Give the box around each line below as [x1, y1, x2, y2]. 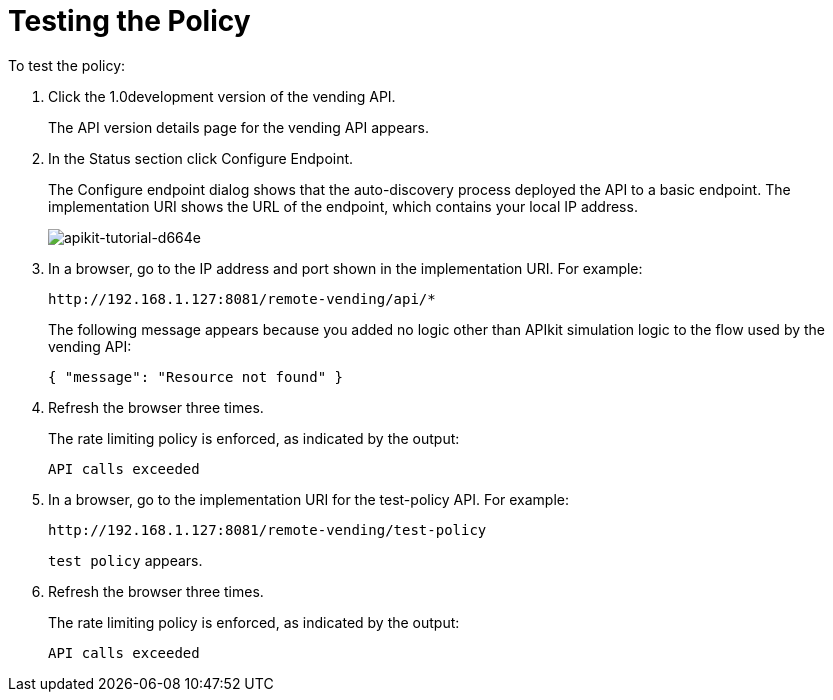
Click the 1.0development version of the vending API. [48, 87, 396, 105]
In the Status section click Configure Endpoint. [48, 149, 354, 167]
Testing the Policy [8, 4, 251, 38]
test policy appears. [48, 551, 203, 569]
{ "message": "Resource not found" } [48, 368, 344, 385]
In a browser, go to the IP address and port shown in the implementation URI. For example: [48, 259, 643, 277]
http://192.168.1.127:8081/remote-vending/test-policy [48, 521, 487, 538]
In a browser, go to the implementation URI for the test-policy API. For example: [48, 490, 570, 508]
